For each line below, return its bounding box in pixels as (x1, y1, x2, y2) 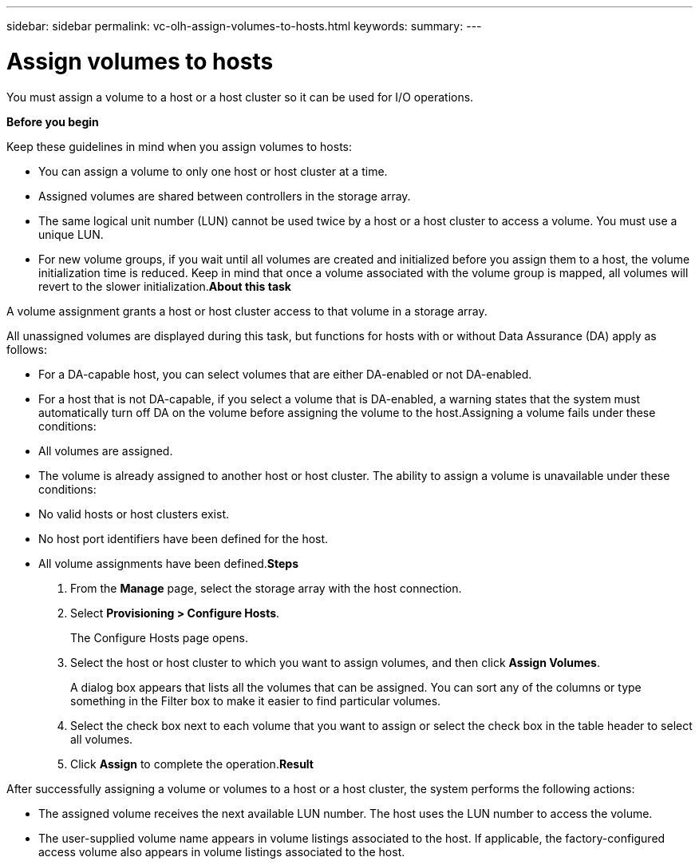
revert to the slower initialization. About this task (38, 279, 291, 293)
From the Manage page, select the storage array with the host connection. (70, 581, 462, 595)
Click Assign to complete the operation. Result (70, 756, 314, 771)
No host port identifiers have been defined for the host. (38, 531, 329, 546)
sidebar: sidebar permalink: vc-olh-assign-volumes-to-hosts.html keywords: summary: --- (6, 19, 482, 33)
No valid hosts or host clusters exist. (38, 506, 229, 521)
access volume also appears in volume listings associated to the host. (38, 844, 405, 859)
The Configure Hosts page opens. (70, 630, 248, 645)
